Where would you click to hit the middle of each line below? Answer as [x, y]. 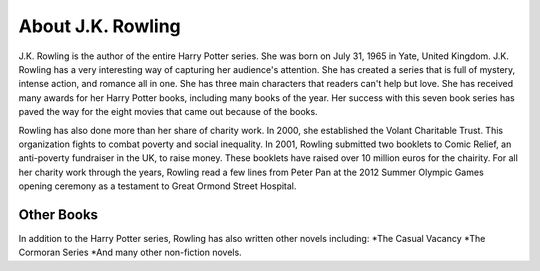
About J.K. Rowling [100, 26]
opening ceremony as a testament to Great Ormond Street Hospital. [157, 186]
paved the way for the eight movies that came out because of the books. [168, 112]
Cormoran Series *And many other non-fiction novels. [130, 252]
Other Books [58, 214]
